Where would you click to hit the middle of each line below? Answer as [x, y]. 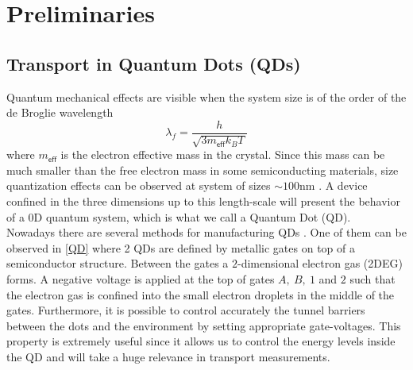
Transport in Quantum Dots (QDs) [154, 63]
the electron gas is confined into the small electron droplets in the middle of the [201, 294]
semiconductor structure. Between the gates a [118, 263]
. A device [343, 185]
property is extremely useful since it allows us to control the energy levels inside [201, 341]
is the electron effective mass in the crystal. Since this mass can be [223, 154]
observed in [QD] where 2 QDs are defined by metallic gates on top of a [181, 247]
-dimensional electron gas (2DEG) [320, 263]
